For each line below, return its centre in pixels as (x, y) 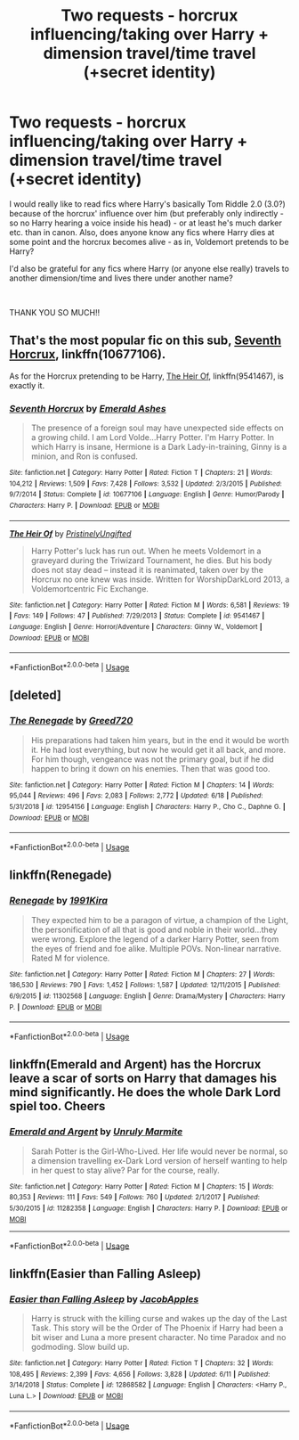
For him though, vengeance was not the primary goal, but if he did (152, 759)
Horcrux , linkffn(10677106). (88, 354)
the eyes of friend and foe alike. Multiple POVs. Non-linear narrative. (156, 948)
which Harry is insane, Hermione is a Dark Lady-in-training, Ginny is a (159, 447)
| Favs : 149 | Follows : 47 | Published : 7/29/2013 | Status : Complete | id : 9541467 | (137, 616)
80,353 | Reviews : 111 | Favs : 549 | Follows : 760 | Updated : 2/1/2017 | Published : (135, 1198)
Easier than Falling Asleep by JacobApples (104, 1299)
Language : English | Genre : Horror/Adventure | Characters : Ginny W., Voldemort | (136, 626)
